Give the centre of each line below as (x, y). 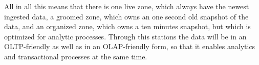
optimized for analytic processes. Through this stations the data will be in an (125, 36)
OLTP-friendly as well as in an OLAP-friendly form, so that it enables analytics (130, 46)
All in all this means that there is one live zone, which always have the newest (127, 6)
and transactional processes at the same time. (76, 56)
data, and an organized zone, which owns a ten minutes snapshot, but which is (127, 26)
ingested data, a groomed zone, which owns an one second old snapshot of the (126, 16)
